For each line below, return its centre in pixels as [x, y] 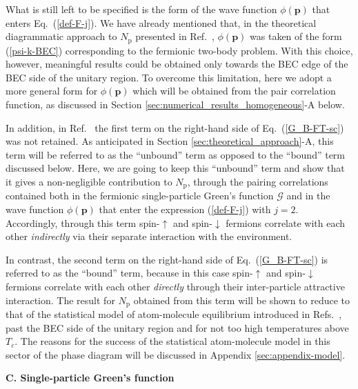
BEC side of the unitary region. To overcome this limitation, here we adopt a [169, 77]
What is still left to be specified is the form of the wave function [141, 9]
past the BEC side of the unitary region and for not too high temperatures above [177, 327]
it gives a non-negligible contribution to [89, 181]
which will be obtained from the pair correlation [234, 91]
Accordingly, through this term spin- [83, 222]
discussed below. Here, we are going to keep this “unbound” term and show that [175, 168]
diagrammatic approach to [61, 36]
